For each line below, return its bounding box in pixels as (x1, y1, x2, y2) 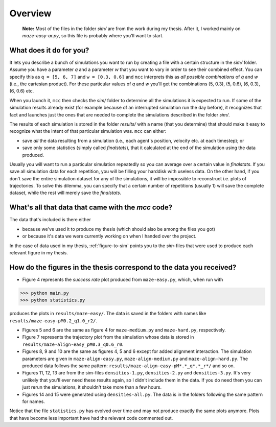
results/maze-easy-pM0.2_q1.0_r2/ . (9, 317, 97, 324)
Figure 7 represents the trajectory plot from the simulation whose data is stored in (22, 334, 194, 340)
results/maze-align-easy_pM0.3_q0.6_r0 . (22, 341, 124, 347)
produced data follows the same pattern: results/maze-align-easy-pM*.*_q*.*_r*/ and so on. (22, 363, 235, 369)
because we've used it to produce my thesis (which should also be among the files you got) (22, 226, 216, 232)
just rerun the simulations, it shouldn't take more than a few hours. (22, 384, 162, 390)
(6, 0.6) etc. (9, 88, 34, 94)
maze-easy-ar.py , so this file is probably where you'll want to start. (22, 32, 164, 38)
